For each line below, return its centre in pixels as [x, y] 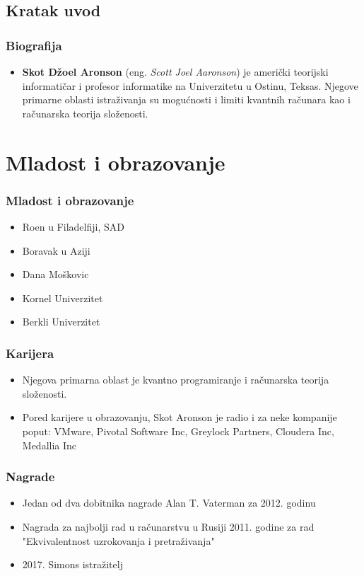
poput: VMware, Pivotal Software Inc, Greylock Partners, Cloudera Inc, [178, 431]
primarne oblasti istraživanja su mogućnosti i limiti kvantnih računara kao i [186, 99]
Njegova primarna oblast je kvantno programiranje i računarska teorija [176, 380]
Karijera [30, 353]
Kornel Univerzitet [63, 298]
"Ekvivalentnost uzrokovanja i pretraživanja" [118, 540]
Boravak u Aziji [56, 250]
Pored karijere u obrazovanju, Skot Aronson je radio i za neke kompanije [180, 417]
